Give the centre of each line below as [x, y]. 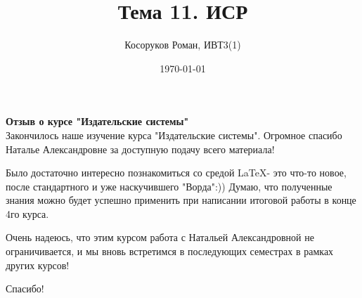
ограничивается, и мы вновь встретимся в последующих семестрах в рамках [170, 251]
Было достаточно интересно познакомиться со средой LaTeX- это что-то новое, [176, 173]
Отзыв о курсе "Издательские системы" [97, 121]
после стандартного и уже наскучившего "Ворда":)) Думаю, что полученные [169, 186]
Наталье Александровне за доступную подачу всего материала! [140, 149]
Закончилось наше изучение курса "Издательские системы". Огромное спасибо [174, 135]
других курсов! [38, 265]
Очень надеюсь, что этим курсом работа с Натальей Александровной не [160, 237]
